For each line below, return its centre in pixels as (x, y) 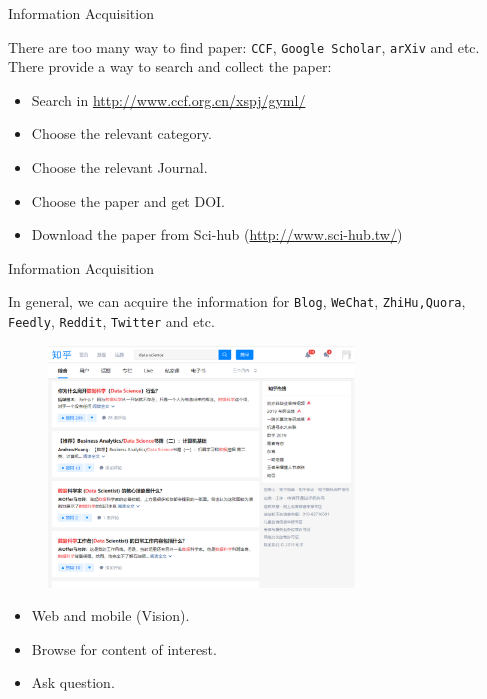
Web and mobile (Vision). (110, 615)
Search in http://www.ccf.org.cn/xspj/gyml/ (168, 99)
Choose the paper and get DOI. (128, 200)
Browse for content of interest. (124, 648)
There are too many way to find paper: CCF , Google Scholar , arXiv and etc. (244, 46)
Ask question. (73, 682)
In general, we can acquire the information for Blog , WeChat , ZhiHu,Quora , (237, 301)
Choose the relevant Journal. (119, 167)
